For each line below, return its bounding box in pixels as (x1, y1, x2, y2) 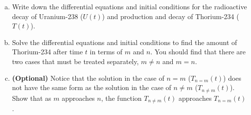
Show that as (12, 92, 51, 103)
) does (223, 72, 242, 83)
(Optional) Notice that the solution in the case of (12, 72, 164, 83)
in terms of (90, 46, 123, 57)
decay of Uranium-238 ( (12, 11, 83, 21)
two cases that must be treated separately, (12, 56, 139, 66)
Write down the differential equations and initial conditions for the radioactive (12, 1, 247, 11)
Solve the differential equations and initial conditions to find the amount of (12, 37, 237, 47)
